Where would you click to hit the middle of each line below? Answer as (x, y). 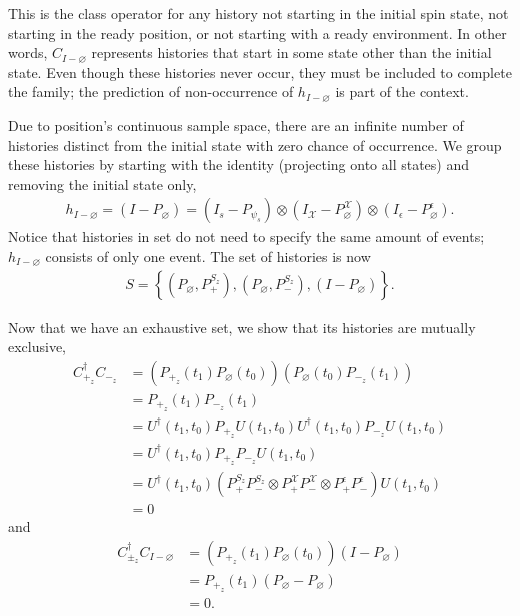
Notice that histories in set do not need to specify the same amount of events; (246, 236)
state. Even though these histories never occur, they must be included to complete (260, 71)
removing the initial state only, (102, 183)
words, (28, 52)
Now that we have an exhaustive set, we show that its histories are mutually (242, 326)
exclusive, (37, 346)
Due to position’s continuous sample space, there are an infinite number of (236, 124)
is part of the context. (402, 91)
